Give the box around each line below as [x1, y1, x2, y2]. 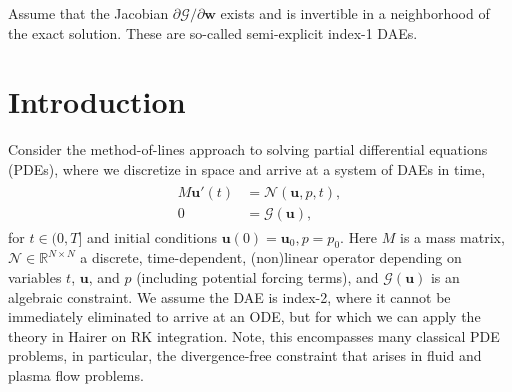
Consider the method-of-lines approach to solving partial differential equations [8, 139, 488, 160]
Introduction [8, 81, 186, 122]
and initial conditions [87, 226, 218, 247]
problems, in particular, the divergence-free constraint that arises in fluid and [8, 345, 482, 366]
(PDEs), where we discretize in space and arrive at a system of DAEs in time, [8, 158, 486, 179]
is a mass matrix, [399, 226, 505, 247]
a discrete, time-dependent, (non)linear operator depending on [80, 247, 462, 268]
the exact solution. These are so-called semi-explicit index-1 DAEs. [8, 22, 418, 43]
